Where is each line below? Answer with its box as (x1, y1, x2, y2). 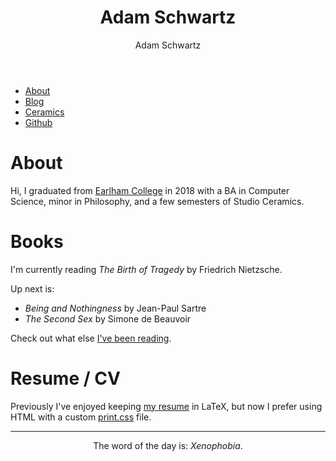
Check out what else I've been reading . (10, 332, 172, 344)
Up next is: (10, 282, 55, 295)
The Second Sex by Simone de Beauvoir (24, 312, 192, 325)
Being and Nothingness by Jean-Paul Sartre (24, 302, 207, 314)
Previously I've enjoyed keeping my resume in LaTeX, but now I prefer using (10, 400, 323, 412)
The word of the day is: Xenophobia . (93, 439, 243, 451)
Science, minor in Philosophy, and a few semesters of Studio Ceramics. (10, 195, 305, 207)
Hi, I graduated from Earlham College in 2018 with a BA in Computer (10, 184, 290, 196)
